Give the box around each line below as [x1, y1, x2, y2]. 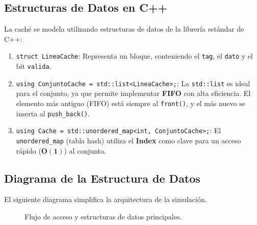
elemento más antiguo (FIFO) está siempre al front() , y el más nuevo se [16, 97, 245, 108]
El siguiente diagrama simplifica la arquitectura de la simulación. [4, 194, 207, 205]
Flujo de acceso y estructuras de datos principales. [24, 211, 182, 221]
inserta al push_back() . [16, 108, 90, 118]
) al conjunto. [64, 145, 106, 156]
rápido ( [16, 145, 41, 156]
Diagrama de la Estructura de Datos [4, 170, 200, 186]
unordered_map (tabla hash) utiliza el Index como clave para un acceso [16, 135, 241, 145]
